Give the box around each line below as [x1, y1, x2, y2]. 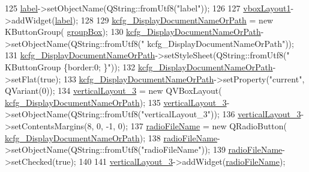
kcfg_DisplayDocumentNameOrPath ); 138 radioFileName [5, 131, 218, 144]
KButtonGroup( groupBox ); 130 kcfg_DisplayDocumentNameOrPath [5, 25, 261, 38]
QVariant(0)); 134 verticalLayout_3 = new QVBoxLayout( [5, 84, 222, 97]
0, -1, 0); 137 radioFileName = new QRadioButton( [97, 119, 287, 132]
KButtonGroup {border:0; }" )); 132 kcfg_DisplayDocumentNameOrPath [5, 60, 273, 73]
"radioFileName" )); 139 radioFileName [141, 143, 283, 156]
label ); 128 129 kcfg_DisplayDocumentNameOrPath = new [55, 13, 274, 26]
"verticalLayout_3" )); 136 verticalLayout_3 [141, 108, 301, 120]
